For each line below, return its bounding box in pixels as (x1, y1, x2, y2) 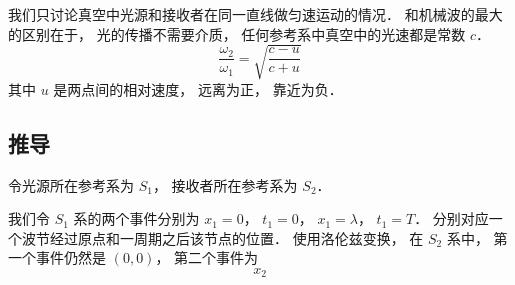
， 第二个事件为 (155, 247, 259, 268)
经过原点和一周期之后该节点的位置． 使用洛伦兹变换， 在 (49, 227, 424, 248)
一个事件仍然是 (8, 247, 106, 268)
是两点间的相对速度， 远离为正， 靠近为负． (53, 78, 343, 99)
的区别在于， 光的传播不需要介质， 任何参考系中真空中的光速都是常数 (8, 23, 466, 44)
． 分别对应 (414, 208, 489, 229)
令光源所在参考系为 (8, 174, 134, 195)
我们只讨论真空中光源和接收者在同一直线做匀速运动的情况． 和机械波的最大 (8, 4, 503, 24)
